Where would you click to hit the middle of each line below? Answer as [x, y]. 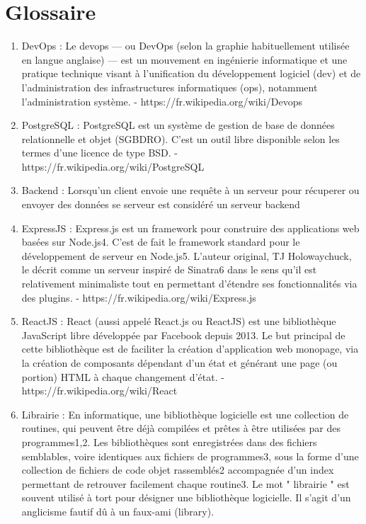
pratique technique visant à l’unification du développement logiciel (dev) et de [191, 73]
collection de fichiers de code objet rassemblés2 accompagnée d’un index [178, 470]
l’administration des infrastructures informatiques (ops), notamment [170, 87]
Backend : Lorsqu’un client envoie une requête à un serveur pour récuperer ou [190, 190]
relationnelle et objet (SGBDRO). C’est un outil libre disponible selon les [181, 138]
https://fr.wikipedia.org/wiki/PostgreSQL [113, 166]
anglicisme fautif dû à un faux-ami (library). [118, 511]
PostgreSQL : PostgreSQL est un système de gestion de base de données [178, 125]
